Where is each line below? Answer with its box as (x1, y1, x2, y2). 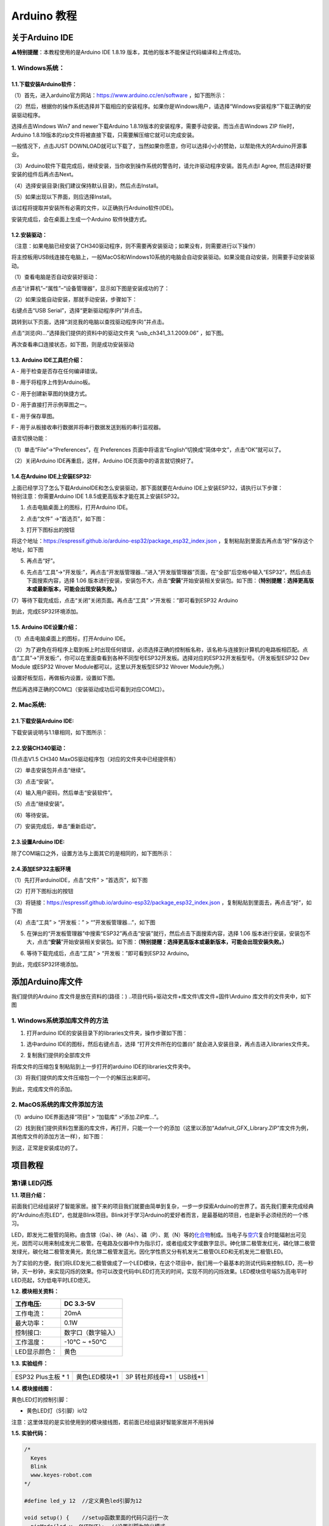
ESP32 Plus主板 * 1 (15, 1372, 69, 1381)
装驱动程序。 (11, 111, 44, 118)
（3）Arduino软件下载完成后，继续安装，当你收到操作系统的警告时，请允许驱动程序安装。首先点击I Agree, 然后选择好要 (11, 162, 312, 169)
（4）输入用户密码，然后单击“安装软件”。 (11, 789, 116, 797)
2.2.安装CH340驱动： (11, 744, 67, 751)
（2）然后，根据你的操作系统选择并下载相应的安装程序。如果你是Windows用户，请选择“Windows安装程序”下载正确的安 (11, 103, 311, 110)
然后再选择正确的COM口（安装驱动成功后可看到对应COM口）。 (11, 685, 168, 693)
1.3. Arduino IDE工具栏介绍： (11, 356, 85, 363)
